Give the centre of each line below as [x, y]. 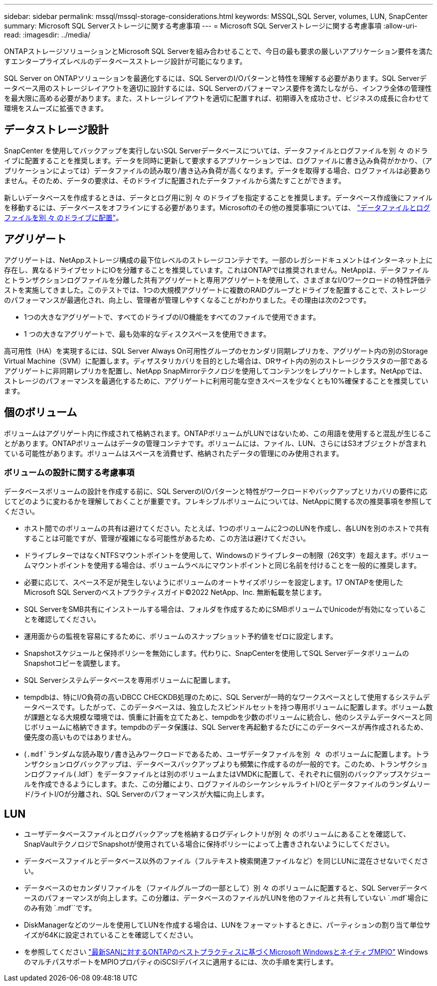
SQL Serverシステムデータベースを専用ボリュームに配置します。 [129, 680]
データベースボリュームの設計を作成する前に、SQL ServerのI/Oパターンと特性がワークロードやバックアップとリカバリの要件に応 [216, 492]
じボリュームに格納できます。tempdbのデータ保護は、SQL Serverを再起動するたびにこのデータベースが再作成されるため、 [226, 727]
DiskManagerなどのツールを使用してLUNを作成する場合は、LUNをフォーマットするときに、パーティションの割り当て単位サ [227, 925]
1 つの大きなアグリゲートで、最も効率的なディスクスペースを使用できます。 [147, 334]
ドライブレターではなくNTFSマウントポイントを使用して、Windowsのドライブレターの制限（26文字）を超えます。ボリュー [226, 555]
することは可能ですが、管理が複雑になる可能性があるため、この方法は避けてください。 [167, 538]
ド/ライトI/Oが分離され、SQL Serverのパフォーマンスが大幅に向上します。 [146, 794]
